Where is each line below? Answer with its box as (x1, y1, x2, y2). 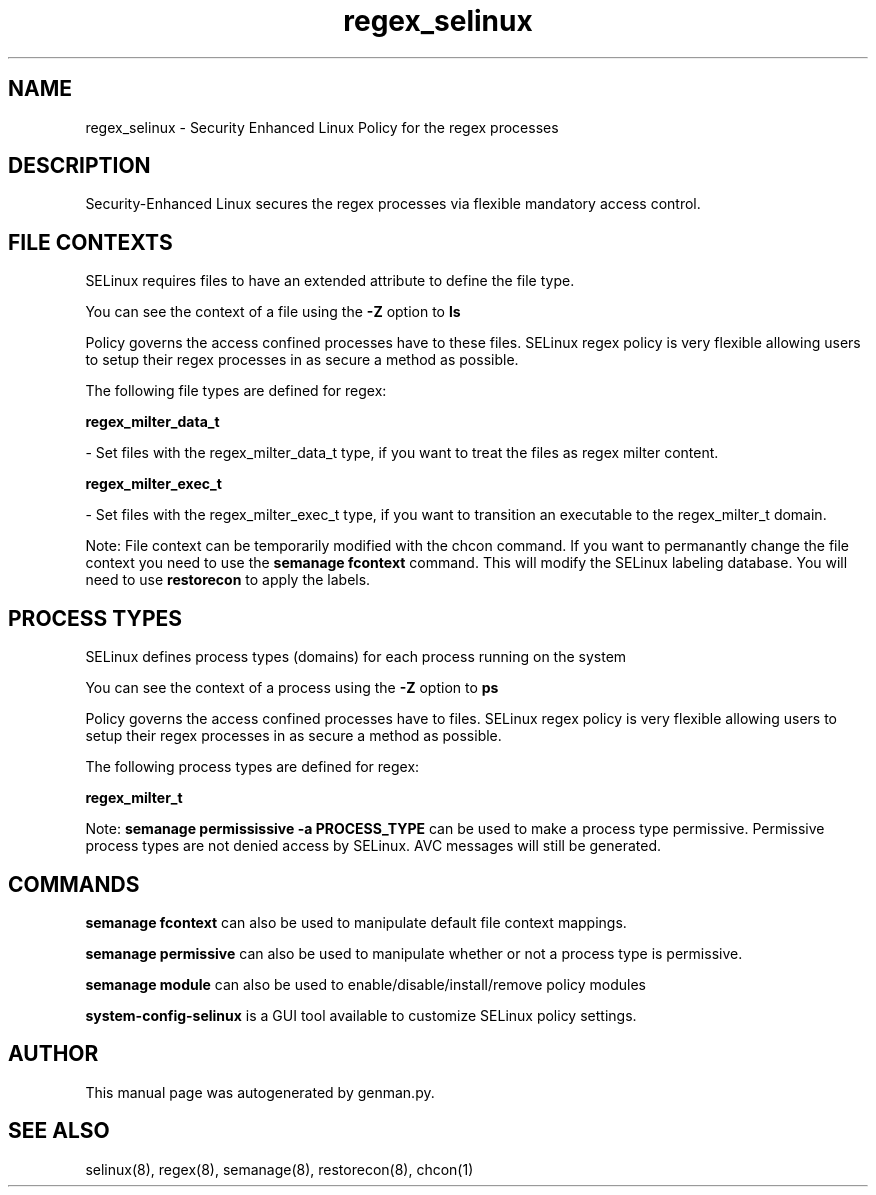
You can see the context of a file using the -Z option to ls (85, 303, 461, 321)
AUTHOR (8, 1041, 99, 1067)
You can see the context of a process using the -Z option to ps (85, 679, 499, 697)
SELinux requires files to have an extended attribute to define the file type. (85, 272, 575, 290)
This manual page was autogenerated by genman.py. (85, 1083, 435, 1101)
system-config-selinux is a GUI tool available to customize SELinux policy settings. (85, 1006, 637, 1024)
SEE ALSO (8, 1118, 110, 1144)
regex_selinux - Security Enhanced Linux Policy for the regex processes (85, 118, 559, 136)
